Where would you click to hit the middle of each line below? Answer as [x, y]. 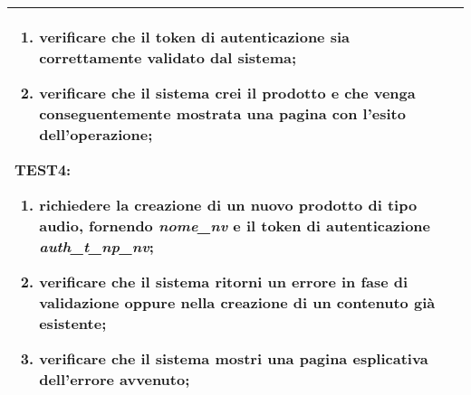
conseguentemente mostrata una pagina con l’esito [222, 113]
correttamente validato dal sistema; [168, 57]
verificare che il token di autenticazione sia [194, 37]
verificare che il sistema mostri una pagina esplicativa [234, 358]
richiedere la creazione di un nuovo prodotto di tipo [228, 205]
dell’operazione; [96, 134]
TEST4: [43, 169]
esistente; [73, 323]
